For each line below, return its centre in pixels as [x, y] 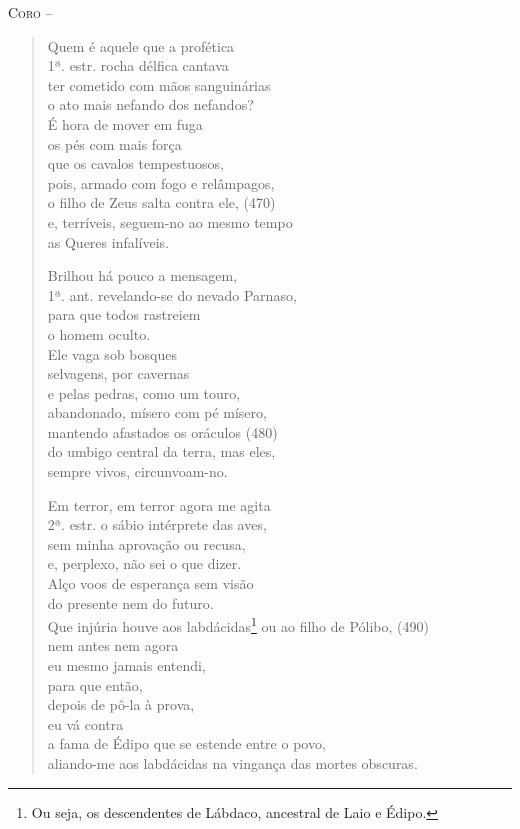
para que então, [95, 684]
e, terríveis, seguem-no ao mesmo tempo [170, 221]
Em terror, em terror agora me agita [159, 504]
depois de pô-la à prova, [121, 704]
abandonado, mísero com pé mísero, [157, 412]
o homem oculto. [99, 333]
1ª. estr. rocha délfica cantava [138, 65]
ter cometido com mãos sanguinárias [159, 84]
